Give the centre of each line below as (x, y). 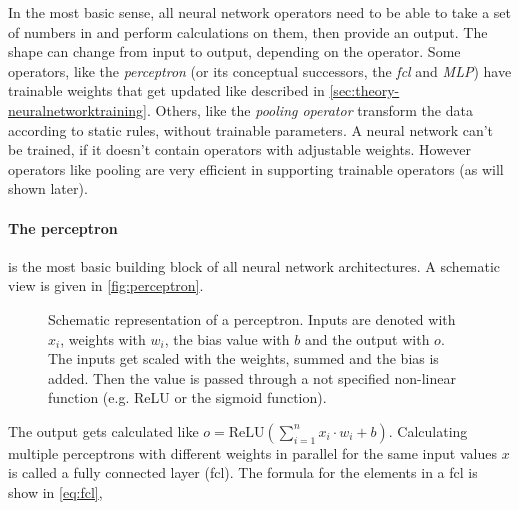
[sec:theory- (364, 90)
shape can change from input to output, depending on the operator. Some (234, 51)
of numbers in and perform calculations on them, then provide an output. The (248, 31)
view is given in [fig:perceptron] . (106, 285)
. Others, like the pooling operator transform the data (310, 109)
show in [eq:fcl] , (55, 492)
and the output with (367, 338)
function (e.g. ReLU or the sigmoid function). (187, 397)
